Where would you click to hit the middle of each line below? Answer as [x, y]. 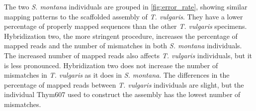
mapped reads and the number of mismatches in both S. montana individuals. [123, 46]
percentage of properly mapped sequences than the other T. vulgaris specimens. [126, 26]
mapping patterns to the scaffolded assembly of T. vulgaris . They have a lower [124, 16]
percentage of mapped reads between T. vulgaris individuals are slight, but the [124, 84]
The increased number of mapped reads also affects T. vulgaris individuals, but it [128, 55]
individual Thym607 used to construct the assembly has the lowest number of [122, 94]
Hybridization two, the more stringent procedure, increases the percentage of [121, 36]
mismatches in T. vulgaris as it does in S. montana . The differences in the [117, 75]
